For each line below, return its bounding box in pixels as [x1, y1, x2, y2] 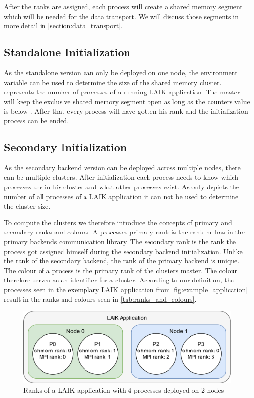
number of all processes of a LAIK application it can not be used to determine [4, 191, 239, 201]
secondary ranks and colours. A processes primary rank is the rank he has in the [4, 227, 245, 237]
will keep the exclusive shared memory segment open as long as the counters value [4, 96, 250, 106]
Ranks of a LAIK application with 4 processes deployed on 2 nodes [23, 385, 224, 395]
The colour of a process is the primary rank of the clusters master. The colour [4, 265, 237, 275]
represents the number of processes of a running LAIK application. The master [4, 87, 240, 97]
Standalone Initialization [4, 45, 130, 60]
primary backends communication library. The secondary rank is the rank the [4, 236, 236, 246]
